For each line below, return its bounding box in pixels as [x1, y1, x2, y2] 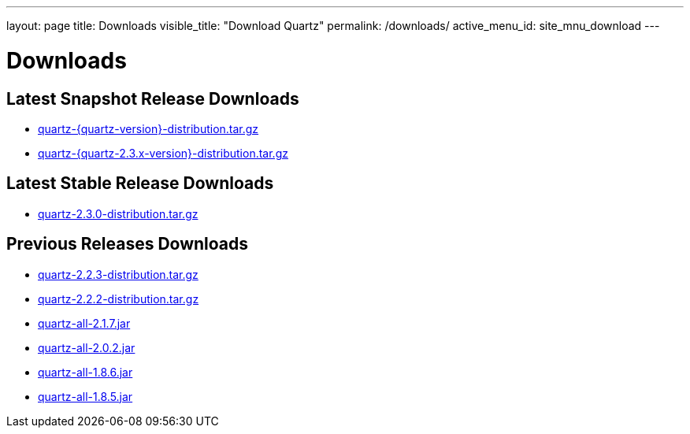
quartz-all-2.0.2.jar [38, 340, 135, 354]
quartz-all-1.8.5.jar [38, 389, 133, 403]
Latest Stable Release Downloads [6, 173, 274, 194]
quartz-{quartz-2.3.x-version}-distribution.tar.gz [38, 146, 288, 160]
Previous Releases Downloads [6, 234, 249, 254]
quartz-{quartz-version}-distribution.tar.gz [38, 121, 259, 135]
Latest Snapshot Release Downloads [6, 88, 299, 109]
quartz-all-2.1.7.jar [38, 316, 131, 330]
